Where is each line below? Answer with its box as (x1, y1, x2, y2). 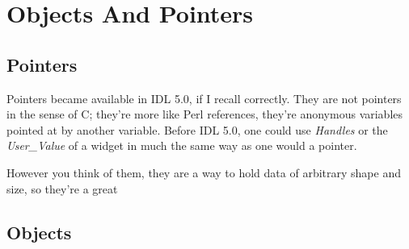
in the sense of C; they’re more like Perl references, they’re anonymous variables (6, 106, 403, 122)
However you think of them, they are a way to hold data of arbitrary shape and (6, 164, 401, 181)
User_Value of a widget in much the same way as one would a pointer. (6, 137, 357, 154)
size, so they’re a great (6, 180, 118, 197)
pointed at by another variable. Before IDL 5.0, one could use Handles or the (6, 121, 388, 138)
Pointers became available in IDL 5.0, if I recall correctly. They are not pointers (6, 89, 402, 106)
